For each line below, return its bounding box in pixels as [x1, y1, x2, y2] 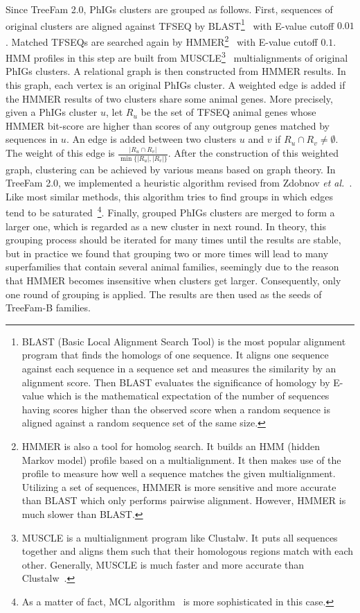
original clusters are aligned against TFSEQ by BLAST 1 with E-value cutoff [6, 16, 334, 33]
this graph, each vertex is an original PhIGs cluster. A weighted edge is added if [6, 77, 345, 92]
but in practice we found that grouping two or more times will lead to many [6, 245, 329, 260]
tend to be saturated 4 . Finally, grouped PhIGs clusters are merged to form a [6, 203, 335, 220]
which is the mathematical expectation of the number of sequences [46, 388, 330, 403]
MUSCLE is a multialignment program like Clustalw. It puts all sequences [21, 530, 338, 544]
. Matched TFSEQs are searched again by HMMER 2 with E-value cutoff [6, 32, 318, 49]
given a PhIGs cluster [6, 105, 98, 119]
